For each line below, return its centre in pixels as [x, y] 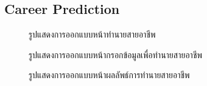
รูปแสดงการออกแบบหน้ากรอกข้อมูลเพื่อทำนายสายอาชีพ [115, 54]
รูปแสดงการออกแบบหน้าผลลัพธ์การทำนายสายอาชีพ [109, 75]
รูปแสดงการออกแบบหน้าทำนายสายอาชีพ [92, 34]
